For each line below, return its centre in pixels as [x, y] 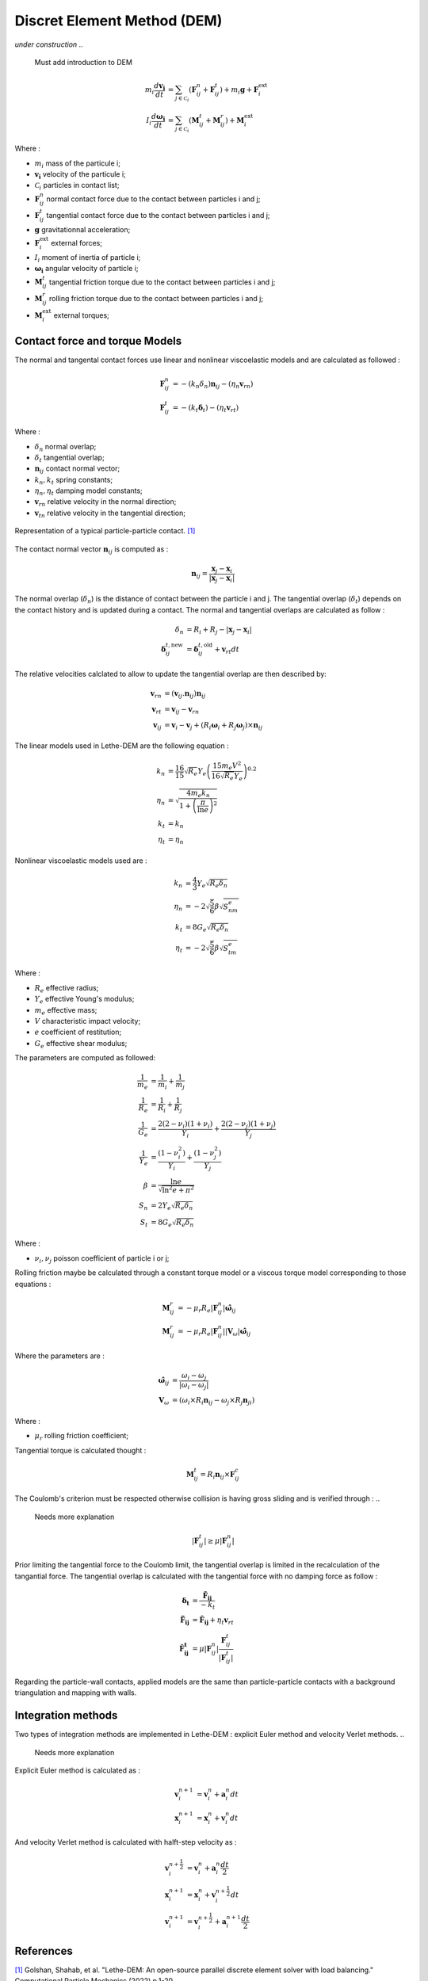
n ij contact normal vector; [77, 469]
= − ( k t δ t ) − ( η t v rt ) [206, 408]
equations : [33, 1284]
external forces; [76, 243]
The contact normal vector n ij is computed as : [92, 550]
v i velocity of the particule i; [80, 175]
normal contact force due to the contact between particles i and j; [153, 199]
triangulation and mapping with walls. [76, 1693]
